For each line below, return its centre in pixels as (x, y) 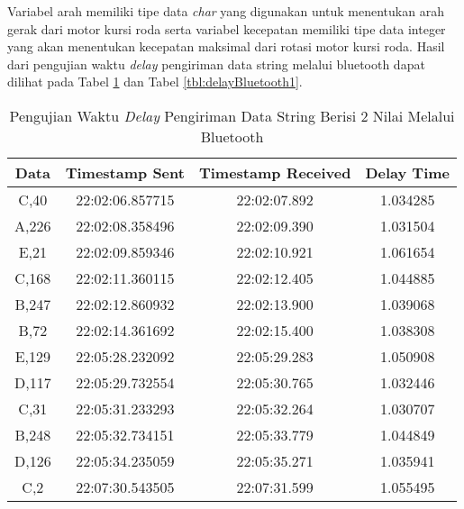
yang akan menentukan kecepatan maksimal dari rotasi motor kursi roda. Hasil (226, 46)
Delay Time (408, 172)
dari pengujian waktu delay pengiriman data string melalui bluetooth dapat (216, 64)
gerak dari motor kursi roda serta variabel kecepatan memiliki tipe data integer (227, 28)
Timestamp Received (275, 172)
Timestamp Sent (125, 172)
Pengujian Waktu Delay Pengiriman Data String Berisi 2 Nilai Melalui (232, 115)
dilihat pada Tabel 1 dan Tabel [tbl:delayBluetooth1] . (155, 82)
